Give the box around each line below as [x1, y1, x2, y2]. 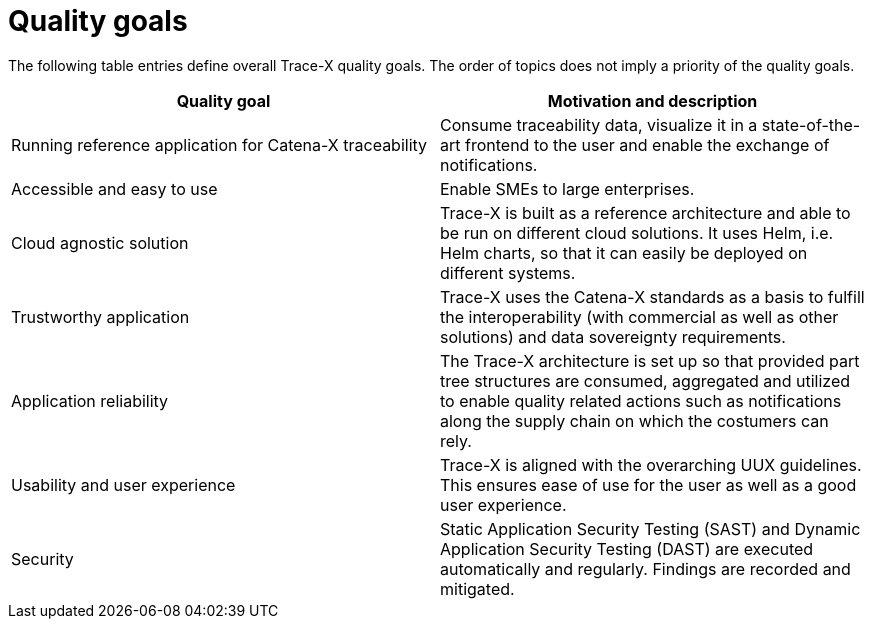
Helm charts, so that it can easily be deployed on [440, 242, 808, 263]
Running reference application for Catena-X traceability [11, 134, 428, 155]
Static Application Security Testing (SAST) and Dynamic [440, 518, 861, 539]
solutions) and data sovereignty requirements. [440, 326, 786, 347]
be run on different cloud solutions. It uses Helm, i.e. [440, 222, 834, 243]
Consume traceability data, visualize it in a [440, 114, 758, 135]
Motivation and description [547, 90, 758, 111]
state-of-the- [761, 114, 861, 135]
